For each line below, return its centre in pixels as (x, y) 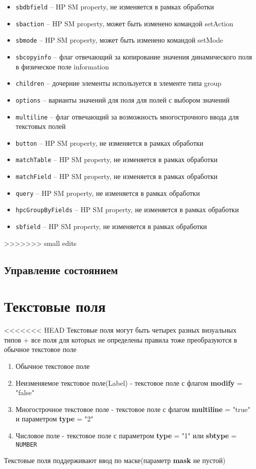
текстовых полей (41, 126)
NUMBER (26, 444)
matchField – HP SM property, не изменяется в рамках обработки (117, 176)
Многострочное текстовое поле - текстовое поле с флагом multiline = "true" (133, 409)
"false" (25, 392)
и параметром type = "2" (54, 419)
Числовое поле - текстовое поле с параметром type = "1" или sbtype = (126, 435)
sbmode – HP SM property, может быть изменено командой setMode (119, 40)
